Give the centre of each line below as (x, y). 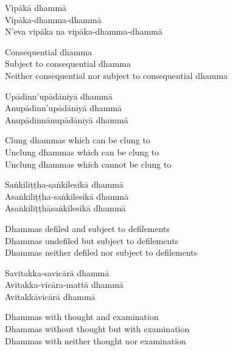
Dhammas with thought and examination (82, 317)
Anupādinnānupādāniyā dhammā (67, 119)
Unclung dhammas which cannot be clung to (88, 164)
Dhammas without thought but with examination (97, 329)
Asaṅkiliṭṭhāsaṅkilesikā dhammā (65, 208)
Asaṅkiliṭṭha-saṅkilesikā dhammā (67, 196)
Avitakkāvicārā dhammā (50, 296)
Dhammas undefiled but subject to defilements (92, 240)
